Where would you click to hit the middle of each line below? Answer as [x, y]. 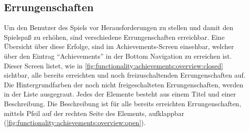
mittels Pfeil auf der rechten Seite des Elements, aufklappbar [94, 113]
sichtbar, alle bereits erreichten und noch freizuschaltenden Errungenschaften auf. [125, 75]
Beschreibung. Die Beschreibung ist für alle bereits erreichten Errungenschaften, [123, 103]
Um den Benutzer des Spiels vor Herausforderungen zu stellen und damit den [119, 27]
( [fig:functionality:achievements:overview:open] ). [75, 123]
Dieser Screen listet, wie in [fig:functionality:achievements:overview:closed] [114, 65]
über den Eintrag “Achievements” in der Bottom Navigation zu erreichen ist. [118, 56]
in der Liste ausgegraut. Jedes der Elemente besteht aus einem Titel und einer [120, 94]
